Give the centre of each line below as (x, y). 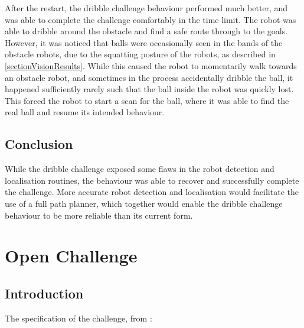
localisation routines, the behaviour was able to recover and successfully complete (152, 180)
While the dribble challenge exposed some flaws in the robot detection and (140, 169)
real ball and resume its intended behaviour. (85, 112)
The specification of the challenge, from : (79, 318)
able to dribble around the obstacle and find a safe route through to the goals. (146, 31)
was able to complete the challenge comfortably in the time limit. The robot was (151, 19)
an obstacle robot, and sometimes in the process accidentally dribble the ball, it (149, 77)
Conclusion (39, 144)
